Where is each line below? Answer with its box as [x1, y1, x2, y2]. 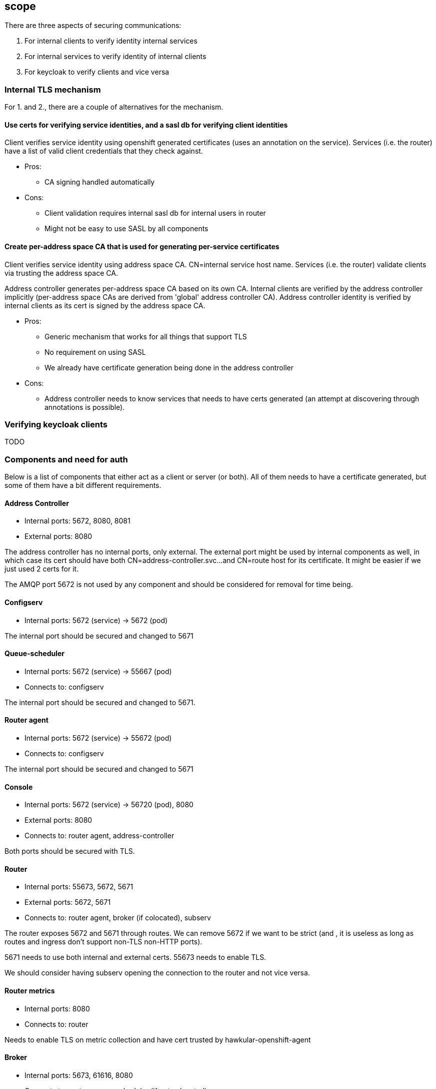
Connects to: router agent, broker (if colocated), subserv [24, 913, 211, 922]
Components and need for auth [4, 454, 128, 464]
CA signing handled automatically [44, 178, 155, 187]
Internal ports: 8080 [24, 1004, 90, 1013]
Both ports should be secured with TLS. [4, 847, 135, 856]
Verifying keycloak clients [4, 419, 108, 429]
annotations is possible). [44, 402, 125, 411]
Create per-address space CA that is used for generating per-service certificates [4, 242, 279, 251]
